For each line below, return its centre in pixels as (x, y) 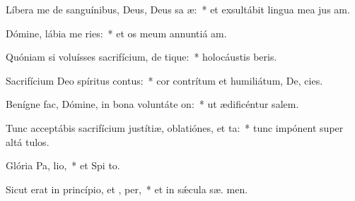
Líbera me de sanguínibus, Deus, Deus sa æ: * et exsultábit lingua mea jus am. (178, 9)
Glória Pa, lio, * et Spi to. (63, 165)
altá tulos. (28, 141)
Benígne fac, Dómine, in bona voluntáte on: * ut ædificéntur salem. (152, 104)
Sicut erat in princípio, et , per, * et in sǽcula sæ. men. (127, 189)
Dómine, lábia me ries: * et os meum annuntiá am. (116, 33)
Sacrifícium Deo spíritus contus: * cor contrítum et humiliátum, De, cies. (164, 80)
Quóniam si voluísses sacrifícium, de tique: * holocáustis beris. (141, 57)
